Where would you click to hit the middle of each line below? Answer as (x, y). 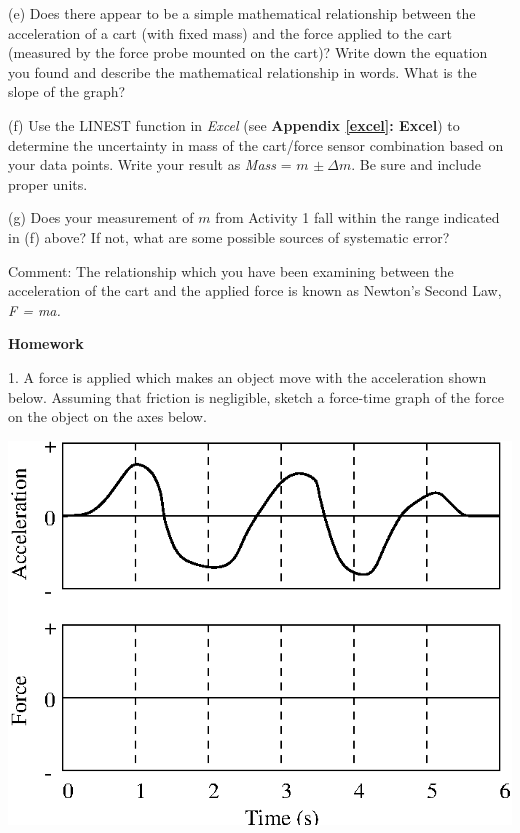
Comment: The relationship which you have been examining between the (231, 270)
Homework (46, 343)
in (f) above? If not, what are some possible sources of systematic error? (229, 236)
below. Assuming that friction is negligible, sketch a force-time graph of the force (256, 396)
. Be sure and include (416, 164)
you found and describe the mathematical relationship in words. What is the (242, 71)
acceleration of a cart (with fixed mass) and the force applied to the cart (230, 32)
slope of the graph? (67, 91)
